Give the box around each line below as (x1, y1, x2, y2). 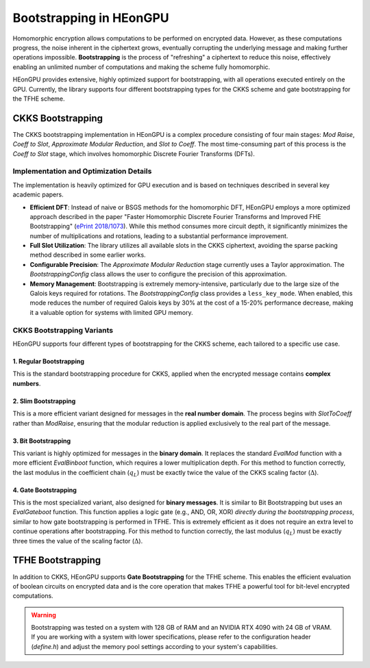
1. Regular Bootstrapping (12, 357, 85, 365)
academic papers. (12, 190, 64, 198)
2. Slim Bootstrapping (12, 397, 76, 405)
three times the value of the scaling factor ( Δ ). (12, 537, 143, 545)
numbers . (12, 379, 41, 387)
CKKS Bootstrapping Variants (12, 325, 113, 335)
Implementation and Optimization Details (12, 166, 152, 176)
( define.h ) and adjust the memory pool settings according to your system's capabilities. (31, 642, 278, 650)
